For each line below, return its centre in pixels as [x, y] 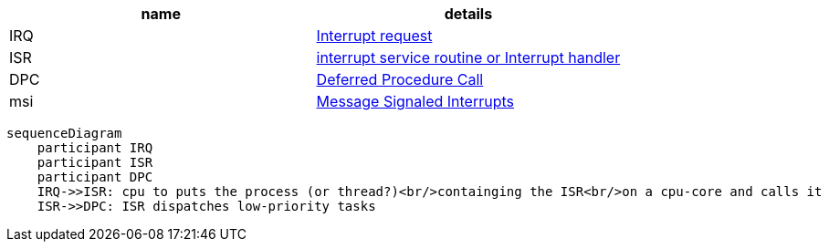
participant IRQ [95, 148]
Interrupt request [374, 36]
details [468, 14]
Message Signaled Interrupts [415, 101]
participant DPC [95, 177]
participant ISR [95, 162]
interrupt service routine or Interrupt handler [468, 57]
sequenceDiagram [64, 133]
